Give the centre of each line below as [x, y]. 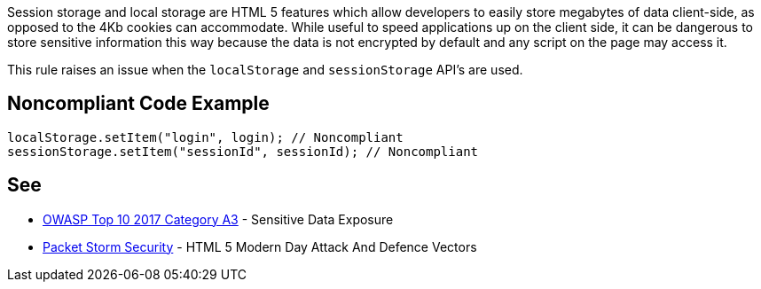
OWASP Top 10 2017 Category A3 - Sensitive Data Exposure [218, 219]
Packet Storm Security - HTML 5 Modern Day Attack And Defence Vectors [260, 246]
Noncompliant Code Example [138, 104]
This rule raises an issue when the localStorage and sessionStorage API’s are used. [265, 70]
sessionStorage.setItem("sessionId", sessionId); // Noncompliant [243, 151]
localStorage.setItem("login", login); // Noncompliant [205, 137]
